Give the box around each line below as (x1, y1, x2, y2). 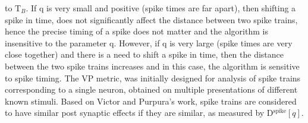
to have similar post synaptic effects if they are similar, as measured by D (5, 106, 274, 119)
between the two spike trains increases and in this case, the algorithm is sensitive (5, 59, 300, 72)
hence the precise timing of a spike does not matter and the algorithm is (5, 25, 268, 37)
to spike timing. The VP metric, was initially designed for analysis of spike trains (5, 71, 301, 84)
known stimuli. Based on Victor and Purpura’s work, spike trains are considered (5, 94, 297, 107)
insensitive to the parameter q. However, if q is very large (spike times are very (5, 36, 293, 49)
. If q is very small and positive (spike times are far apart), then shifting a (26, 2, 296, 14)
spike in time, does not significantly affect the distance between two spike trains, (5, 13, 298, 26)
